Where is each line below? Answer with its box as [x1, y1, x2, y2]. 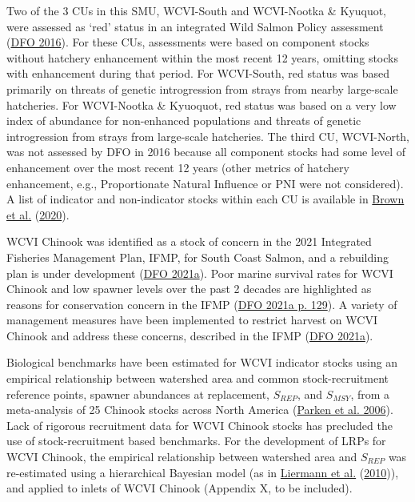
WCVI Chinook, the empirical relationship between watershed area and [6, 448, 357, 465]
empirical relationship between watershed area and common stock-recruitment [6, 370, 389, 387]
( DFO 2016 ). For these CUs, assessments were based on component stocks [6, 34, 369, 50]
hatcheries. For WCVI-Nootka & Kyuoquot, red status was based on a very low [6, 96, 397, 113]
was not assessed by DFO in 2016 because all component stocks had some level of [6, 143, 406, 160]
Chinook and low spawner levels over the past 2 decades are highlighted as [6, 280, 372, 297]
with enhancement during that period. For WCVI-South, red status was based [6, 65, 390, 82]
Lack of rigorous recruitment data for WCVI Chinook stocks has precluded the [6, 416, 393, 433]
